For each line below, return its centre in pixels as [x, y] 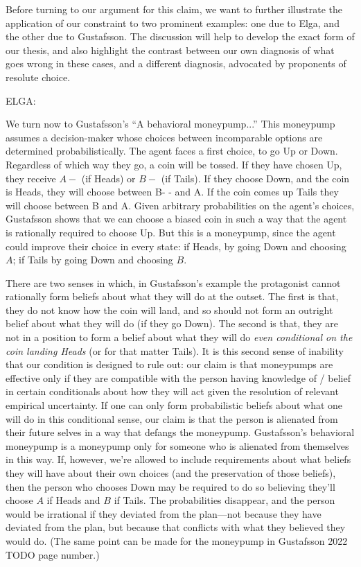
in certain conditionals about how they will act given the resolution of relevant [172, 391]
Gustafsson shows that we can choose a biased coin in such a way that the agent [176, 219]
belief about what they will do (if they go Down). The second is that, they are [172, 323]
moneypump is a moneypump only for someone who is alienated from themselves [177, 445]
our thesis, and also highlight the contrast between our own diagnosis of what [170, 50]
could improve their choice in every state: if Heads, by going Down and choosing [176, 246]
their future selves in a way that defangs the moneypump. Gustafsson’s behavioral [180, 432]
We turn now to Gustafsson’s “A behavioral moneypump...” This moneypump [170, 124]
